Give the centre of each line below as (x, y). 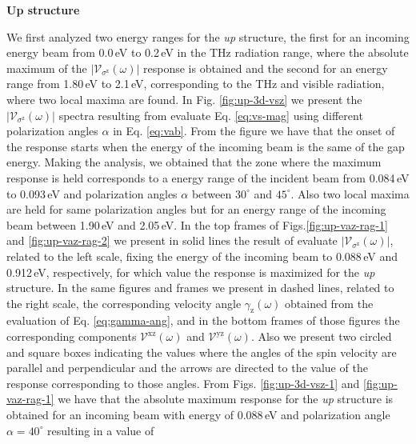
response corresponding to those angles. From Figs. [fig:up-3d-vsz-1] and (183, 383)
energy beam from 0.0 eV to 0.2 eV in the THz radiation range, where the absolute (208, 52)
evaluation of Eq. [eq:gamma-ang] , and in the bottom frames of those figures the (203, 320)
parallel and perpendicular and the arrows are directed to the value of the (187, 368)
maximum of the (47, 68)
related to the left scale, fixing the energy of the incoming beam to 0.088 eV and (202, 256)
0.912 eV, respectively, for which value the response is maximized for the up (191, 272)
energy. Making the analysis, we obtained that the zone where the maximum (194, 162)
